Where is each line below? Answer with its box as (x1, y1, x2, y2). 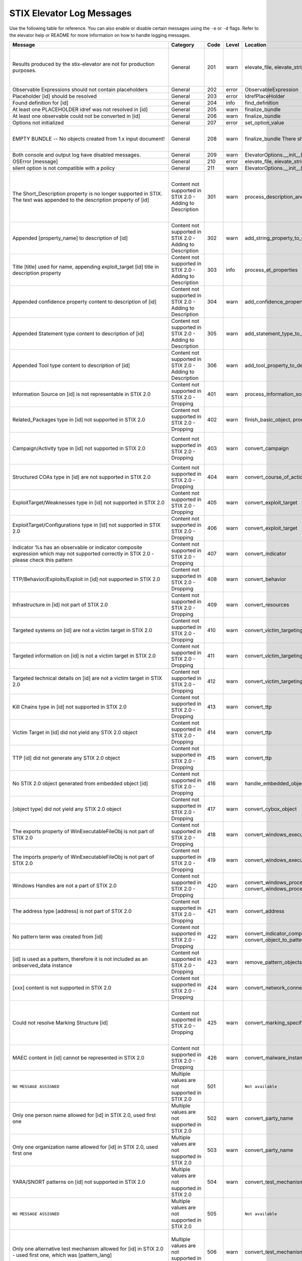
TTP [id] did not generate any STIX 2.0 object (12, 755, 120, 762)
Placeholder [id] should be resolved (12, 93, 97, 100)
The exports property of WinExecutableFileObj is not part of (12, 828, 155, 835)
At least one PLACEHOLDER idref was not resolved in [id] (12, 106, 148, 113)
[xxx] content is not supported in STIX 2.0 (12, 984, 112, 991)
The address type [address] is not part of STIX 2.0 (12, 908, 132, 915)
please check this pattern (12, 556, 73, 563)
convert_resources (245, 601, 289, 608)
